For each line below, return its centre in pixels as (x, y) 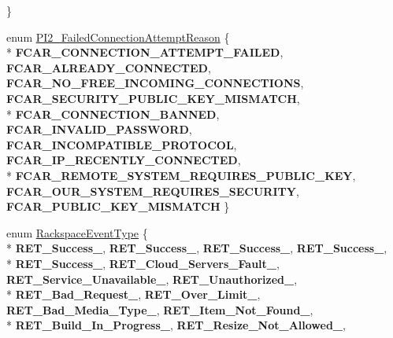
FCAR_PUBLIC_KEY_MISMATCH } (118, 206)
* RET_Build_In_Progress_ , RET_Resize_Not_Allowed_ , (176, 325)
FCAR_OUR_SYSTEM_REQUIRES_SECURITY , (153, 191)
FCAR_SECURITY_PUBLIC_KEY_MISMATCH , (153, 98)
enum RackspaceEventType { (77, 232)
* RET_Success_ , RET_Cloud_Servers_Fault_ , (143, 263)
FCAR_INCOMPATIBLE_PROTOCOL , (122, 144)
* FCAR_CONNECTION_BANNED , (113, 114)
